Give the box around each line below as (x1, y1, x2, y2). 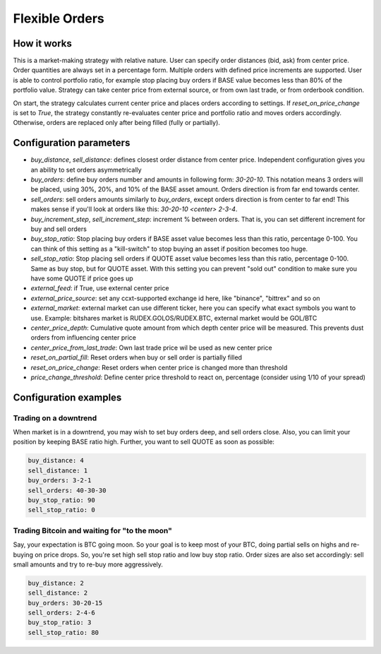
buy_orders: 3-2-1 (28, 477, 92, 484)
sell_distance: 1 (28, 466, 88, 475)
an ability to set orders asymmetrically (30, 165, 142, 174)
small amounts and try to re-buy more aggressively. (13, 560, 164, 569)
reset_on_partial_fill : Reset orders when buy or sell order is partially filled (30, 353, 243, 362)
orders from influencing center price (30, 333, 137, 342)
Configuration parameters (13, 137, 131, 149)
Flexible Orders (13, 11, 105, 26)
